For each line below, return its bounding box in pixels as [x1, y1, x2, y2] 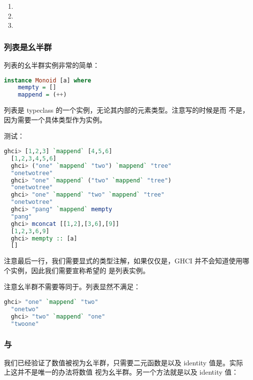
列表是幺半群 [4, 40, 52, 53]
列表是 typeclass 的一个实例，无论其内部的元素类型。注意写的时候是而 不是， [4, 105, 249, 115]
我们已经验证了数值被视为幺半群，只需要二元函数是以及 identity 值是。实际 [4, 357, 243, 367]
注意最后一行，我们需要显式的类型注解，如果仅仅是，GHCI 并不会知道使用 [4, 256, 243, 266]
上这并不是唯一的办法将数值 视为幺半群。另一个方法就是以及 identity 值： [4, 367, 239, 377]
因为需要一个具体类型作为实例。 [4, 114, 106, 124]
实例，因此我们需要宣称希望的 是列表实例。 [10, 265, 150, 275]
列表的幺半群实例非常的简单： [4, 60, 99, 70]
